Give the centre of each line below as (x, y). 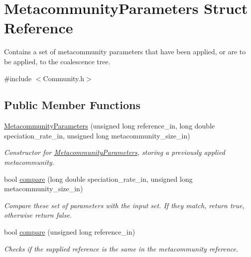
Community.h (64, 78)
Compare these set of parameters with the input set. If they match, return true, (124, 205)
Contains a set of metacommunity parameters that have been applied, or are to (125, 52)
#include (18, 78)
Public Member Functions (72, 105)
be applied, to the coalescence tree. (57, 61)
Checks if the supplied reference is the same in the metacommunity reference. (121, 248)
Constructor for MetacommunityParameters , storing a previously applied (115, 152)
